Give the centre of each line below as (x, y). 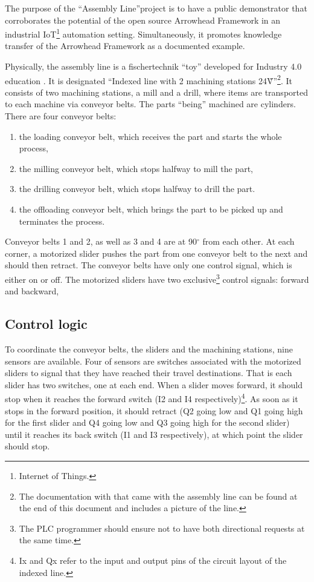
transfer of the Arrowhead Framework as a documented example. (125, 46)
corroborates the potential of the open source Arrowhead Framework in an (143, 20)
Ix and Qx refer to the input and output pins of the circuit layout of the (153, 561)
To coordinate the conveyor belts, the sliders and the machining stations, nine (149, 349)
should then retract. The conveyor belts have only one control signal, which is (149, 265)
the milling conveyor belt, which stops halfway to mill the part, (136, 168)
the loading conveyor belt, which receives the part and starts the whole (150, 136)
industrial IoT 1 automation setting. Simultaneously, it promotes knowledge (143, 33)
